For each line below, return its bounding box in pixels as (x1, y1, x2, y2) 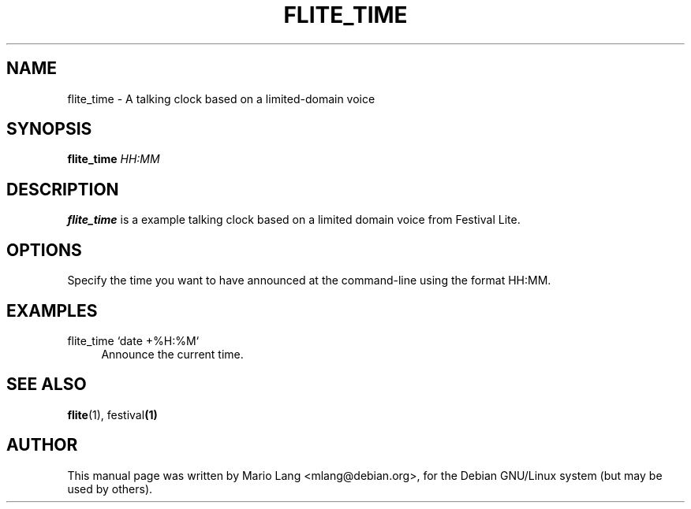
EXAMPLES (6, 300, 98, 321)
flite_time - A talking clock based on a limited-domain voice (67, 91, 375, 106)
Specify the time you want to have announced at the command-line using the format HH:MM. (67, 273, 551, 288)
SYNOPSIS (6, 119, 92, 139)
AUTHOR (6, 435, 78, 455)
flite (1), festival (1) (67, 407, 158, 422)
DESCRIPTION (6, 179, 119, 199)
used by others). (67, 481, 153, 496)
